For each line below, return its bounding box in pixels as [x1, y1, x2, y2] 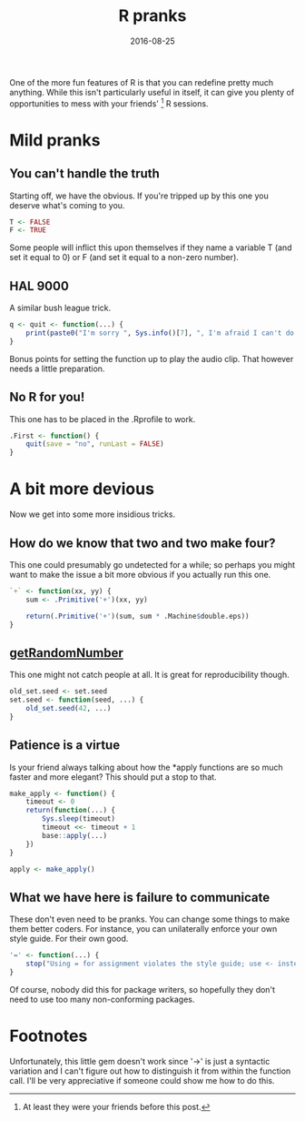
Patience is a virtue [9, 738, 121, 753]
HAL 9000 [9, 278, 70, 294]
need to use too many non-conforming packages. [9, 994, 195, 1005]
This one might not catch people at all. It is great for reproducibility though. [9, 670, 290, 681]
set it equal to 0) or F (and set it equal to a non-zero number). [9, 252, 239, 263]
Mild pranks [9, 129, 101, 150]
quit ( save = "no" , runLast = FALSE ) [25, 439, 165, 449]
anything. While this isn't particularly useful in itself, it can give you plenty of [9, 86, 295, 97]
